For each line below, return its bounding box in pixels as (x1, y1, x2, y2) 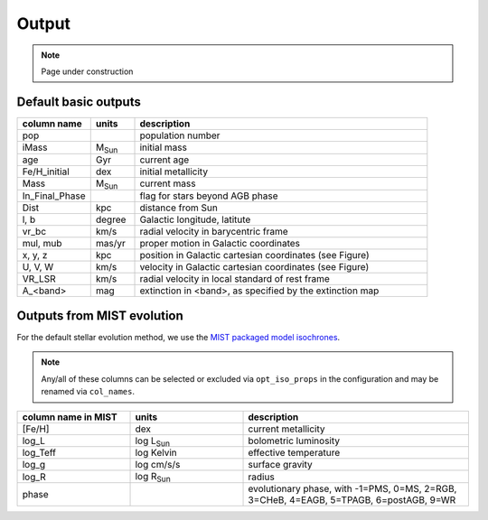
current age (139, 153, 190, 166)
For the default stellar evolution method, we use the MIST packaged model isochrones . (16, 332, 341, 343)
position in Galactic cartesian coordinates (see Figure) (139, 248, 370, 261)
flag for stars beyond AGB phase (139, 190, 279, 202)
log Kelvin (135, 447, 177, 460)
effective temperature (248, 447, 341, 460)
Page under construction (41, 66, 134, 77)
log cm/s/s (135, 459, 181, 471)
